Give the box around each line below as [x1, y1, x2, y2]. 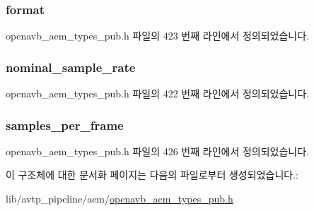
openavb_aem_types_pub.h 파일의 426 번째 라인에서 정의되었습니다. [6, 143, 310, 158]
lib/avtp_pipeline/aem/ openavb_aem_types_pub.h [6, 191, 233, 206]
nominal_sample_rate [6, 58, 136, 76]
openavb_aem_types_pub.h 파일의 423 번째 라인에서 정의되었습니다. [6, 28, 310, 43]
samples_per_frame [6, 116, 124, 133]
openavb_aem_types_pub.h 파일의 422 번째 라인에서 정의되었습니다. [6, 86, 310, 101]
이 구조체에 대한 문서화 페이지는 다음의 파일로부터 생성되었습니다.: [6, 167, 298, 182]
